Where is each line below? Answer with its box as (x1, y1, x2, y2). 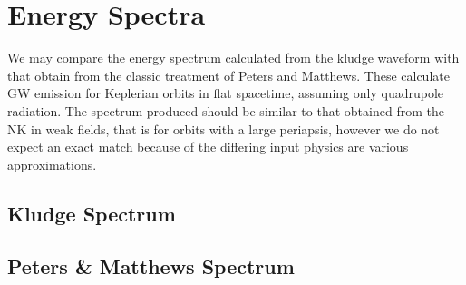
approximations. (7, 154, 97, 173)
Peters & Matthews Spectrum (7, 252, 295, 280)
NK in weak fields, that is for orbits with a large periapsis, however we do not (7, 119, 440, 138)
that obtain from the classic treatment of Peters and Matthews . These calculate (7, 65, 450, 84)
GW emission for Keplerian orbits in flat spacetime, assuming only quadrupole (7, 84, 444, 103)
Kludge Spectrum (7, 199, 176, 227)
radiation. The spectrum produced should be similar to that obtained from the (7, 101, 444, 120)
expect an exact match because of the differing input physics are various (7, 137, 409, 156)
